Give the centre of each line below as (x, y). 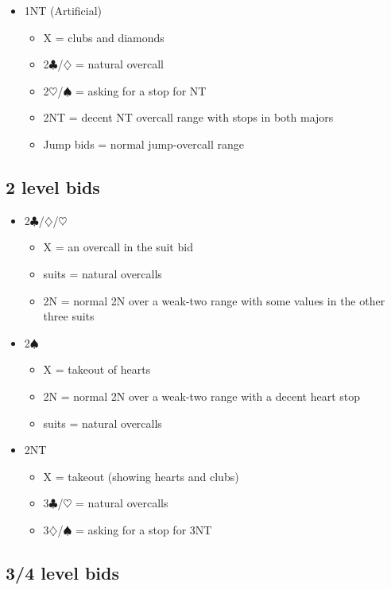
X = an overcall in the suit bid (118, 247)
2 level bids (53, 186)
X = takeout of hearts (97, 369)
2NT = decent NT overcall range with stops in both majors (188, 117)
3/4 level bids (62, 572)
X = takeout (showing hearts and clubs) (141, 476)
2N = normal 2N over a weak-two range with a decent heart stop (201, 396)
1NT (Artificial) (63, 10)
